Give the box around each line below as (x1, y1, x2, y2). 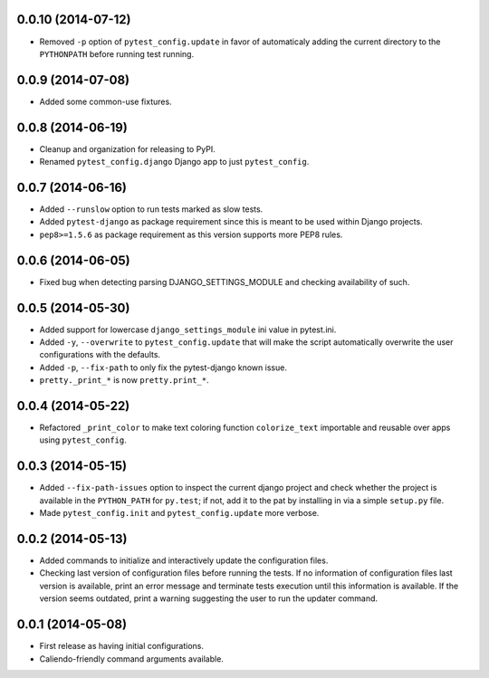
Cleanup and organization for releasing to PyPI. (39, 143, 216, 154)
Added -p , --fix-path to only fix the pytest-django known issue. (39, 362, 287, 373)
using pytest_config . (39, 434, 127, 445)
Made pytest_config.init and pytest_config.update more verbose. (39, 508, 320, 519)
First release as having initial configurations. (39, 641, 204, 652)
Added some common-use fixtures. (39, 96, 172, 107)
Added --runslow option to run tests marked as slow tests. (39, 204, 264, 215)
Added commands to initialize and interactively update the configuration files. (39, 555, 329, 566)
